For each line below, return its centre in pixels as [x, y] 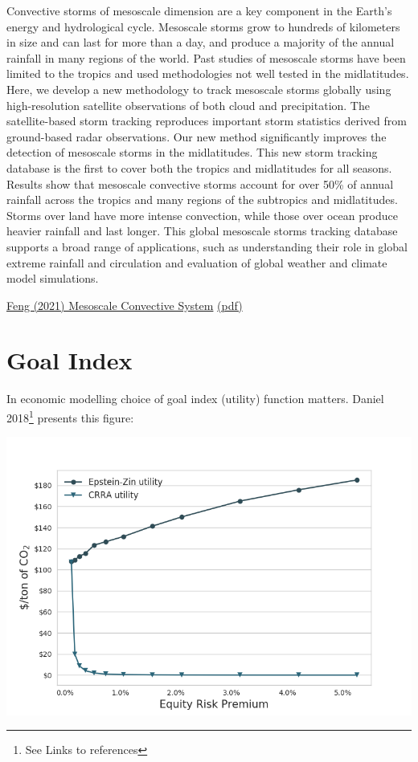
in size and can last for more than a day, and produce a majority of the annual [201, 42]
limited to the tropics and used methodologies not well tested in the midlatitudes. [208, 73]
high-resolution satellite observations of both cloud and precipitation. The [188, 105]
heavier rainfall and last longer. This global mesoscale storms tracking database [202, 231]
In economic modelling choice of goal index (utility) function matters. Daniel [195, 399]
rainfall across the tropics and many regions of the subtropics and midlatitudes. [202, 200]
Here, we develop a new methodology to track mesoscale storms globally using [199, 89]
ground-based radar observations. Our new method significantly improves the [197, 136]
